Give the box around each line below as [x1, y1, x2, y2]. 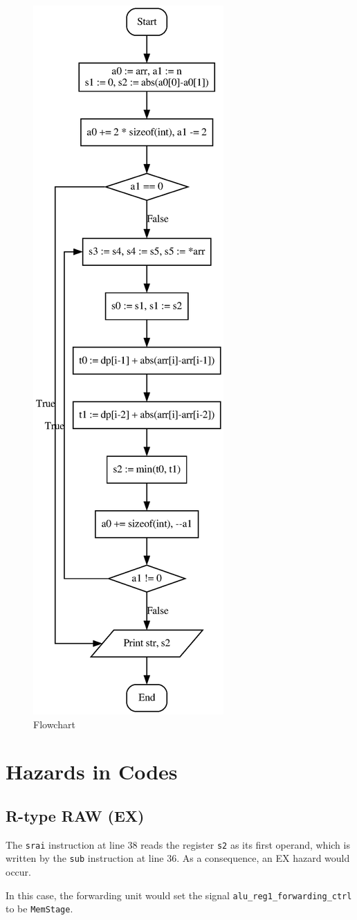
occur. [6, 865, 31, 879]
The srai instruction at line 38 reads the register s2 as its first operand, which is [6, 837, 350, 851]
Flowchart [33, 716, 75, 731]
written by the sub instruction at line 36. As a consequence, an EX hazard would [6, 851, 350, 865]
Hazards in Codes [6, 757, 178, 786]
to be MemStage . [6, 901, 73, 916]
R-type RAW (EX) [6, 804, 145, 826]
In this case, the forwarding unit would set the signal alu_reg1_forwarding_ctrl [6, 887, 352, 902]
